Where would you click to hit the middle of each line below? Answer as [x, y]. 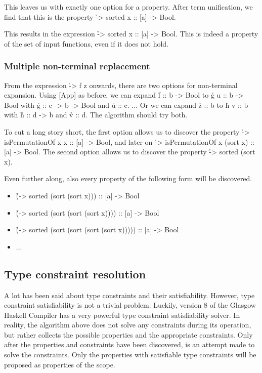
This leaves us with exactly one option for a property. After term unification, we [128, 7]
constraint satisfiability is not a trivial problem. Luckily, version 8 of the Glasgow [130, 305]
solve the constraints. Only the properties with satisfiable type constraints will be [130, 355]
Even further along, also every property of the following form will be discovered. [128, 178]
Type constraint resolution [75, 274]
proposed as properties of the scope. [60, 364]
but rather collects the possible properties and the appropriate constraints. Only [128, 334]
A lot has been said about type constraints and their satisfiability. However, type [129, 295]
